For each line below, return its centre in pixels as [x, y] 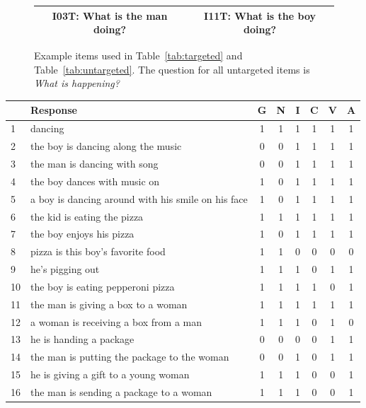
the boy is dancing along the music [106, 146]
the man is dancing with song [95, 163]
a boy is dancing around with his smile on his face [139, 198]
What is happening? [77, 83]
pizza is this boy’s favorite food [98, 251]
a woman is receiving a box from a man [116, 321]
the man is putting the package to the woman [130, 357]
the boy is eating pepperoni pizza [103, 286]
